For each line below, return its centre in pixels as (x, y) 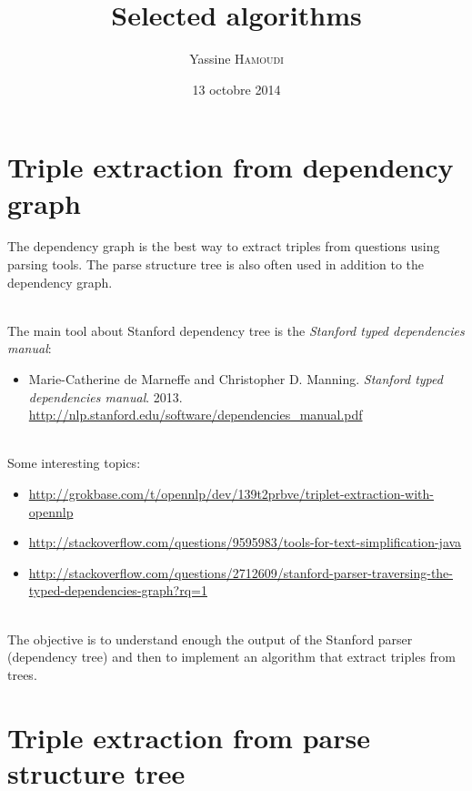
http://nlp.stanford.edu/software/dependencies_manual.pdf (196, 415)
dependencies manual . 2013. (105, 396)
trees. (22, 674)
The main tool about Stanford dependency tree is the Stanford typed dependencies (236, 330)
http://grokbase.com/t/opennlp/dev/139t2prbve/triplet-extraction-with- (231, 493)
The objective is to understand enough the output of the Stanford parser (210, 639)
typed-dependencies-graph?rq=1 (118, 590)
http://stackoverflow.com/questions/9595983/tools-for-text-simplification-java (245, 542)
